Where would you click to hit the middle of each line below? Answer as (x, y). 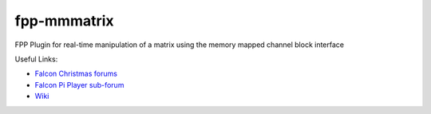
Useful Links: (36, 59)
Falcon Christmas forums (76, 74)
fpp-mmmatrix (65, 21)
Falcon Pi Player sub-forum (79, 85)
